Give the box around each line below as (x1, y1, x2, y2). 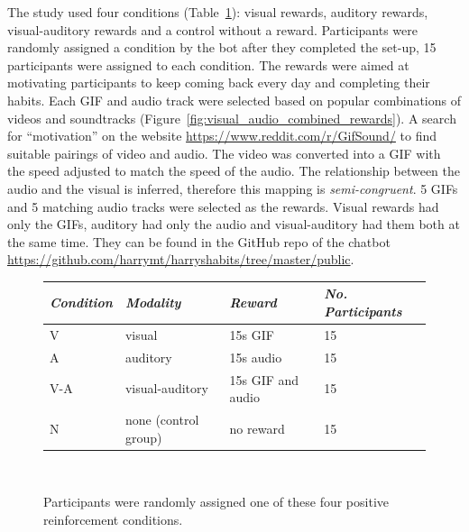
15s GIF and (229, 370, 299, 389)
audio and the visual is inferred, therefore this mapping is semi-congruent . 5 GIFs (7, 179, 458, 197)
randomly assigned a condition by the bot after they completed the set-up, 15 (7, 38, 437, 57)
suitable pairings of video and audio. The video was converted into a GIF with (7, 143, 441, 162)
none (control (124, 409, 199, 428)
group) (124, 427, 162, 446)
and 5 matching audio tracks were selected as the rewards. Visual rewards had (7, 197, 439, 216)
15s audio (229, 347, 282, 366)
